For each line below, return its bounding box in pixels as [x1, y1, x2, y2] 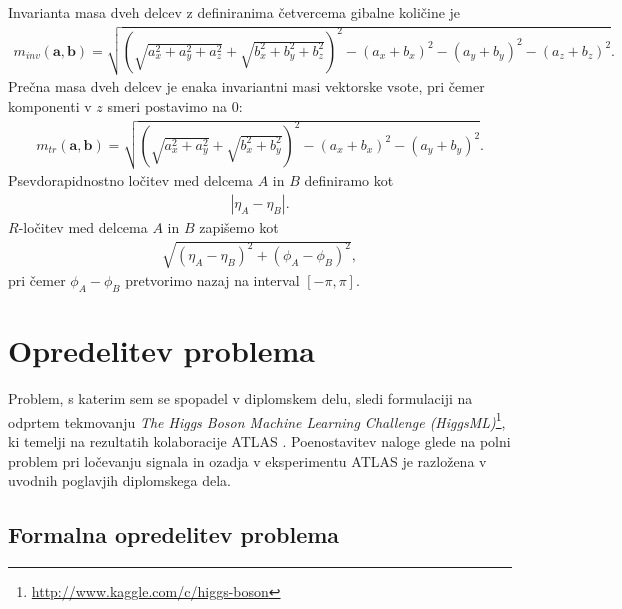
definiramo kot [304, 170, 394, 191]
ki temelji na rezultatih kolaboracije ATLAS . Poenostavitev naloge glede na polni [8, 431, 511, 451]
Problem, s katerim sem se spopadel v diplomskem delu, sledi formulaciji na [8, 388, 473, 409]
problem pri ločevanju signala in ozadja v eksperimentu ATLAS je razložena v [8, 450, 487, 471]
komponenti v [8, 96, 92, 117]
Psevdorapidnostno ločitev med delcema [8, 170, 253, 191]
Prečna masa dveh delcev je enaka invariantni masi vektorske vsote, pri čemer [8, 76, 485, 97]
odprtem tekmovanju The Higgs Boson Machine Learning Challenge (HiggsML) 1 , [8, 408, 506, 432]
